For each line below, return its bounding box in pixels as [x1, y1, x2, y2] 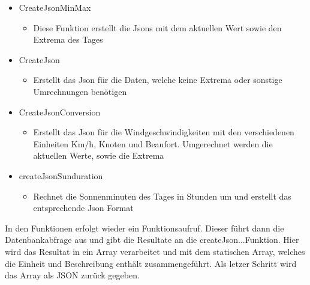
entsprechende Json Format [33, 201, 134, 214]
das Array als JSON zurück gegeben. [5, 269, 140, 281]
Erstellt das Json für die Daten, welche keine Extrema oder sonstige [33, 73, 282, 86]
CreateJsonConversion [19, 105, 101, 118]
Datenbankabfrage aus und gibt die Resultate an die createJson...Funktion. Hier [5, 233, 299, 246]
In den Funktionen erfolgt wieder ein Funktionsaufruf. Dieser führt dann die [5, 221, 284, 234]
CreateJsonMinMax [19, 1, 91, 13]
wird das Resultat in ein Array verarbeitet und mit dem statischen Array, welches [5, 245, 305, 257]
